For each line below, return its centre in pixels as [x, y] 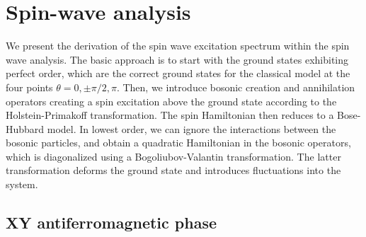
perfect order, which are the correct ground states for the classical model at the [178, 73]
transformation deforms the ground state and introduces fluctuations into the [173, 170]
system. [22, 184]
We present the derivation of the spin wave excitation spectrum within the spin [178, 46]
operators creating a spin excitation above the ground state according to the [171, 101]
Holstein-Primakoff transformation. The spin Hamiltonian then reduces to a [170, 115]
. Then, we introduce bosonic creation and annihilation [236, 87]
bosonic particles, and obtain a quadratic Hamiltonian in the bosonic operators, [178, 143]
